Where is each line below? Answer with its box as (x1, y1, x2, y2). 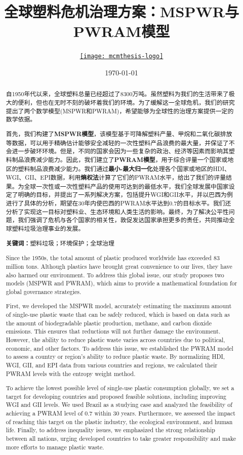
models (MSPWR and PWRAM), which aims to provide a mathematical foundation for (6, 279, 237, 287)
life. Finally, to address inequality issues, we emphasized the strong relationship (6, 426, 215, 434)
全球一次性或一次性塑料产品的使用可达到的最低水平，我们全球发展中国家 (24, 182, 229, 190)
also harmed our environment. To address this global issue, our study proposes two (6, 270, 224, 279)
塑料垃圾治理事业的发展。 (12, 224, 85, 233)
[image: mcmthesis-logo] (79, 53, 164, 60)
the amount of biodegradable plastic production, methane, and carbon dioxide (6, 318, 212, 327)
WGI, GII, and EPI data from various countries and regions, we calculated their (6, 360, 218, 369)
